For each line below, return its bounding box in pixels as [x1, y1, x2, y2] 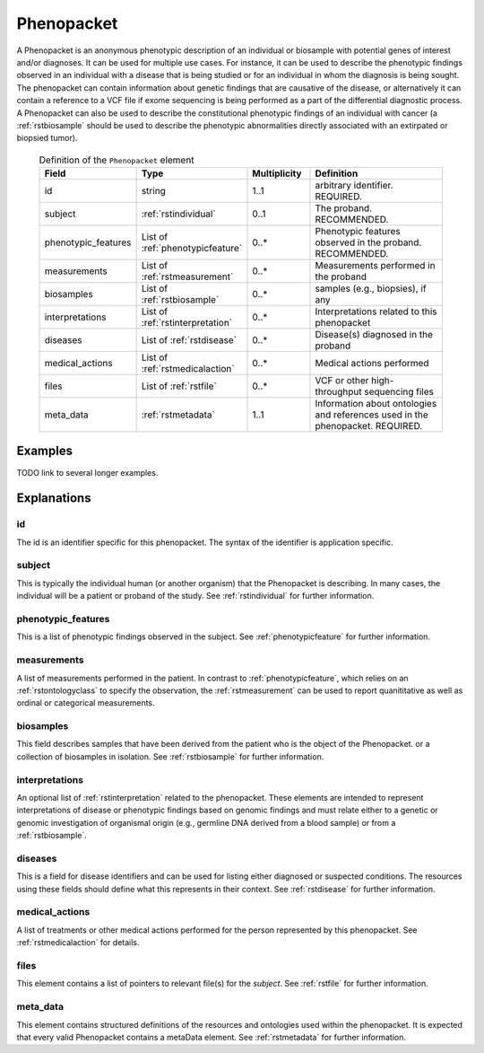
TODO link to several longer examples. [16, 467, 159, 478]
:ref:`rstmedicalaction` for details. [16, 937, 140, 948]
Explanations [16, 490, 91, 506]
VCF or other [315, 374, 369, 387]
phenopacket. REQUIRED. [315, 420, 423, 433]
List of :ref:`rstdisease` [141, 334, 238, 347]
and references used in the [315, 408, 429, 421]
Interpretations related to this [315, 305, 437, 318]
